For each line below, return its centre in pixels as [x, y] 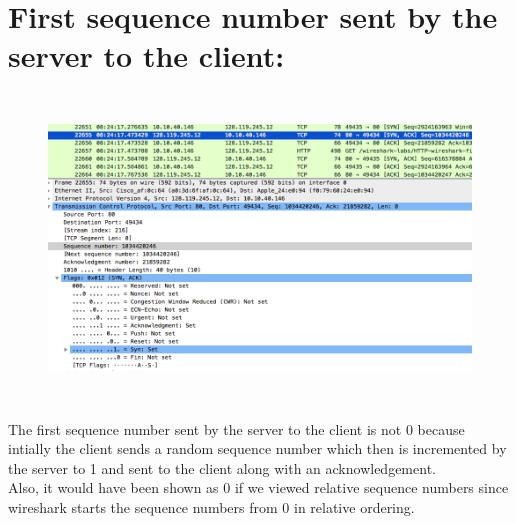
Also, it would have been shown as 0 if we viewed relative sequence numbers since [258, 487]
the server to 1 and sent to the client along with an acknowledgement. [222, 467]
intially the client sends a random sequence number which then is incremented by [257, 448]
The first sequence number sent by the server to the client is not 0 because [236, 428]
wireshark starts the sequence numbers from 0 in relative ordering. [211, 506]
